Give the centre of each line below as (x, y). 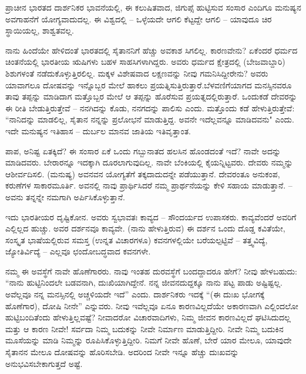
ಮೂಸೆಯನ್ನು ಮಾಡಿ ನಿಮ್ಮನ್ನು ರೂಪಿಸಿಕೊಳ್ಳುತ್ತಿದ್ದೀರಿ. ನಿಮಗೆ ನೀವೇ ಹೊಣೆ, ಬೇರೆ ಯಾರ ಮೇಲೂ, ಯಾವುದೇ (149, 340)
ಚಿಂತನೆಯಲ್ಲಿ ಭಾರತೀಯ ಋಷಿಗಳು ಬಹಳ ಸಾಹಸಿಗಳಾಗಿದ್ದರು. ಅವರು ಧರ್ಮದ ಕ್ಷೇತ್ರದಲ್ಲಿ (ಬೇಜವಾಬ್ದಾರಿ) (145, 62)
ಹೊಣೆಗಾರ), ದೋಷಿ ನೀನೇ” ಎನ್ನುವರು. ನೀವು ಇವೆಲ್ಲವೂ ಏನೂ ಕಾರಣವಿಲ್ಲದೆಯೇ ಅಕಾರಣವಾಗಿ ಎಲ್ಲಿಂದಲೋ (152, 305)
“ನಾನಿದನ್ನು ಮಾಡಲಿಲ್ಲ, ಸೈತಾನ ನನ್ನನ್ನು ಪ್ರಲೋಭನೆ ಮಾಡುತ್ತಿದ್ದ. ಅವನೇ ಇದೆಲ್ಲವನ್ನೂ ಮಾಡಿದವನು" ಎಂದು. (150, 119)
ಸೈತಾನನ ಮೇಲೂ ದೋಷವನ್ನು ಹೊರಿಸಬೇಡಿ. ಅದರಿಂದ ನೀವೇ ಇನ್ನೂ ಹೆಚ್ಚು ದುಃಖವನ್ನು (122, 352)
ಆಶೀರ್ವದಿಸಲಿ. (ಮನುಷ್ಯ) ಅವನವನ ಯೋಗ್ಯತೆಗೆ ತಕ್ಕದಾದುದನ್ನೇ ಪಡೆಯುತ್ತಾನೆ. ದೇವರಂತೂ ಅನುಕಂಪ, (143, 173)
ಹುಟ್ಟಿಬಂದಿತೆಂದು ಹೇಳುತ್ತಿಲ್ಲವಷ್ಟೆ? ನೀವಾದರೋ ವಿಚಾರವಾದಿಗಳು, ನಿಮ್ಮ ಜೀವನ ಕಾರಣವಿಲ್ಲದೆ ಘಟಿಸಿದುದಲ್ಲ (148, 317)
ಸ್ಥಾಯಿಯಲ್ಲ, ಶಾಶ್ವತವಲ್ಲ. (40, 30)
